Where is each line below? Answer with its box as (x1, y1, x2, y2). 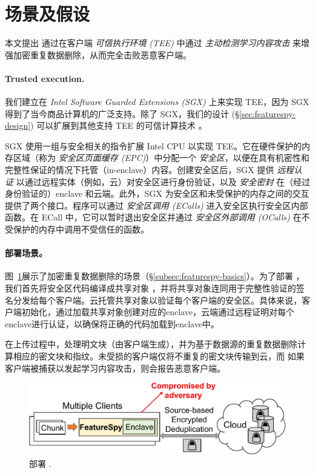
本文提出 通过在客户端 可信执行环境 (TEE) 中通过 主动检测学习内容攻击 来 (5, 36, 301, 49)
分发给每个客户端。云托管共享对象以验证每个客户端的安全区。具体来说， (13, 293, 302, 306)
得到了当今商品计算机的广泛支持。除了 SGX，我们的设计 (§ (5, 107, 239, 120)
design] (5, 119, 31, 132)
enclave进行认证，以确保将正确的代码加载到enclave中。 (5, 317, 219, 330)
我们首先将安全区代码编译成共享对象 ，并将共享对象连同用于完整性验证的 (5, 282, 296, 294)
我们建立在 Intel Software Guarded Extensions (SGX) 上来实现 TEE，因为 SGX (5, 95, 310, 108)
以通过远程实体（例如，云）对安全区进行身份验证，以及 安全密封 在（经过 (16, 175, 310, 188)
